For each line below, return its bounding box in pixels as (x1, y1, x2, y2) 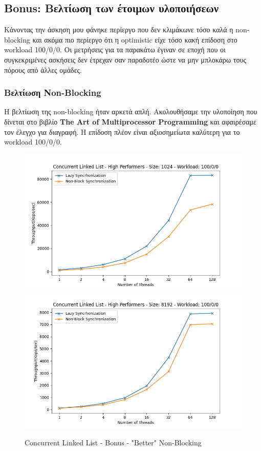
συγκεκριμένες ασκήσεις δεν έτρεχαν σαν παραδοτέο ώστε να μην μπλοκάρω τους (4, 54, 246, 65)
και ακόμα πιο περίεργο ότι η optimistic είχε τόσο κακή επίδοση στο (32, 34, 237, 45)
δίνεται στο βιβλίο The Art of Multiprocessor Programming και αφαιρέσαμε (4, 116, 256, 127)
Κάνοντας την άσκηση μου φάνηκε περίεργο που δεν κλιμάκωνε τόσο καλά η (4, 24, 233, 35)
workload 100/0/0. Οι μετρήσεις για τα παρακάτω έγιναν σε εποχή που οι (4, 44, 226, 55)
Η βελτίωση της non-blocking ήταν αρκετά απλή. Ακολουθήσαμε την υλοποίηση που (4, 106, 257, 117)
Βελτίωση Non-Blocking (4, 86, 101, 99)
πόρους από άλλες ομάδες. (4, 64, 82, 75)
